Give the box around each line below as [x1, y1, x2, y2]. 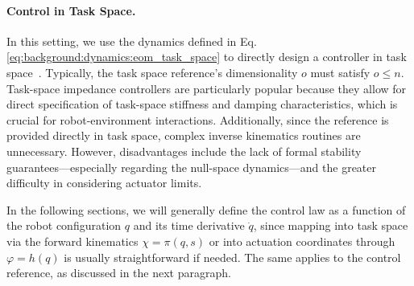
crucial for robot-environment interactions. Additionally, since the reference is [6, 111, 389, 128]
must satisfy [310, 63, 371, 80]
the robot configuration [6, 217, 122, 234]
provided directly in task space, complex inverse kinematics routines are [6, 127, 361, 144]
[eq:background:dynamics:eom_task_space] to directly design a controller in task [6, 48, 407, 65]
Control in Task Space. [6, 2, 136, 18]
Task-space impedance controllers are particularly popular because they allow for [6, 80, 407, 96]
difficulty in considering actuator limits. [6, 174, 202, 191]
